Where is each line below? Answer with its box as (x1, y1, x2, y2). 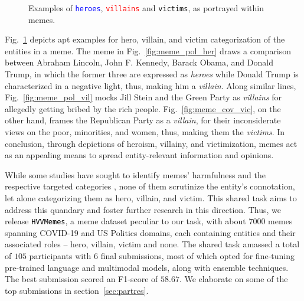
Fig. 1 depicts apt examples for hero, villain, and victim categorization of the (5, 33, 285, 45)
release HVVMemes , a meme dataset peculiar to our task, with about (5, 215, 246, 227)
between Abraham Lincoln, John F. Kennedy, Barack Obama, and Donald (5, 56, 273, 68)
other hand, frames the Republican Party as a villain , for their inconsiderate (5, 114, 281, 126)
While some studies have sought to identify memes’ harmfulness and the (5, 168, 266, 181)
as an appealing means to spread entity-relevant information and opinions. (5, 149, 274, 161)
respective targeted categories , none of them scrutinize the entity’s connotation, (5, 180, 295, 192)
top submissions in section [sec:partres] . (5, 284, 149, 296)
